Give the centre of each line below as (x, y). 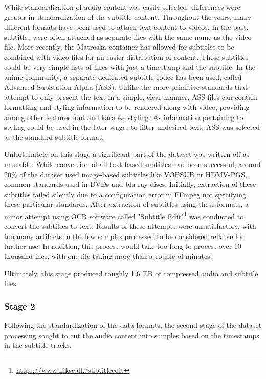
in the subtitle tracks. (38, 345)
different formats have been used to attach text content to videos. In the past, (126, 27)
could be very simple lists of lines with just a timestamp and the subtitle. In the (130, 67)
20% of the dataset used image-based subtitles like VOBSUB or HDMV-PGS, (126, 174)
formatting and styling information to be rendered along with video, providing (127, 106)
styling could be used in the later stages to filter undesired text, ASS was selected (132, 127)
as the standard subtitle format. (54, 137)
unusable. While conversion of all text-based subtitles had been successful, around (132, 164)
